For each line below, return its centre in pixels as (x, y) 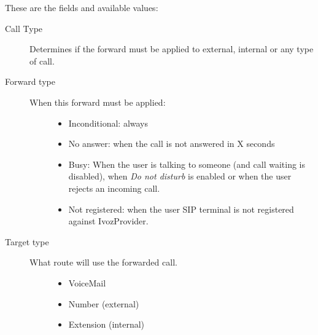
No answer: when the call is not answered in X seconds (172, 144)
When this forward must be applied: (98, 102)
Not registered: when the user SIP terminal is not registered (181, 209)
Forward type (30, 81)
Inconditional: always (108, 123)
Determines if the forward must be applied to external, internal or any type (172, 49)
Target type (27, 241)
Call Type (24, 28)
